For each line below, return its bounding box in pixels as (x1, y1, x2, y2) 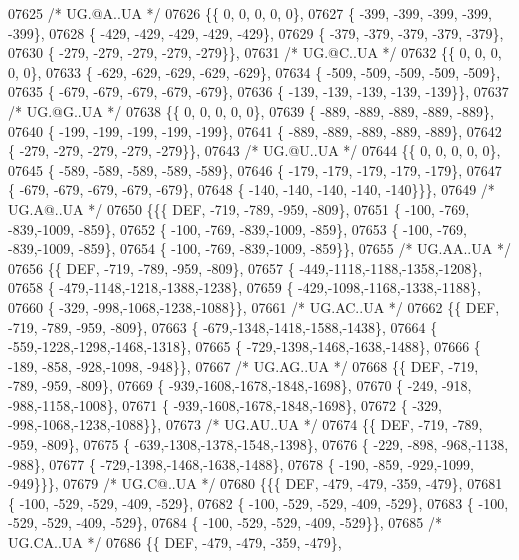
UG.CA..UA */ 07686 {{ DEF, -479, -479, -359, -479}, (8, 532, 342, 553)
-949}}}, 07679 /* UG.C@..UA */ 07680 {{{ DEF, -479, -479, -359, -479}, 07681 (8, 473, 503, 494)
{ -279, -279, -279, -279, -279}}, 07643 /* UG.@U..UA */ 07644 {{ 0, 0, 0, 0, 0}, (8, 140, 501, 161)
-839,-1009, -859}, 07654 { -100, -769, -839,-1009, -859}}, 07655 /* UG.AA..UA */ (8, 238, 511, 259)
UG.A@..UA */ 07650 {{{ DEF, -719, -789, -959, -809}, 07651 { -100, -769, (8, 198, 470, 219)
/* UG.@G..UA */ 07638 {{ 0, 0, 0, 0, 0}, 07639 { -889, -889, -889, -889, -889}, (8, 100, 494, 121)
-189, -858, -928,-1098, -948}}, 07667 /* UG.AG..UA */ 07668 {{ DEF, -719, (8, 355, 479, 376)
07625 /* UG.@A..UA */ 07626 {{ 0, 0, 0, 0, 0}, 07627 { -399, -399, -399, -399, (8, 3, 492, 23)
